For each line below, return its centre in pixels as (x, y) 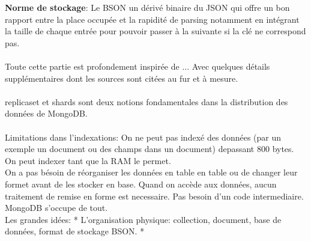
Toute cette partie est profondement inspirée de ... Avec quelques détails (137, 66)
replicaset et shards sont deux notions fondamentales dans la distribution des (146, 101)
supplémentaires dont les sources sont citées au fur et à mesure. (122, 78)
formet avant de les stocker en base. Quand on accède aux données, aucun (141, 184)
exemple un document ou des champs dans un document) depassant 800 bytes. (149, 149)
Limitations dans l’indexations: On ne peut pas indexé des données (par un (143, 137)
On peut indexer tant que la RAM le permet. (88, 160)
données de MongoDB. (46, 113)
